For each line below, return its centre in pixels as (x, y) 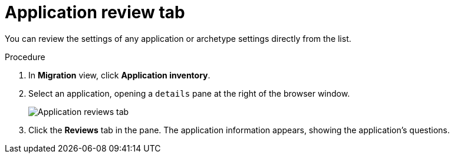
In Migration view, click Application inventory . (119, 75)
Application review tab (95, 12)
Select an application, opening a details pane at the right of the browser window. (189, 93)
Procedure (25, 57)
